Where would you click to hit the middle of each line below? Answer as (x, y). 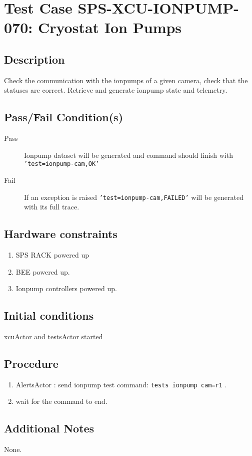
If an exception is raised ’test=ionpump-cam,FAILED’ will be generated (134, 197)
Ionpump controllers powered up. (66, 288)
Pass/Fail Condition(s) (64, 117)
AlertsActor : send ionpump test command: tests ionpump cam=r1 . (121, 384)
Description (34, 59)
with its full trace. (52, 207)
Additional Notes (49, 428)
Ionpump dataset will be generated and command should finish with (128, 155)
